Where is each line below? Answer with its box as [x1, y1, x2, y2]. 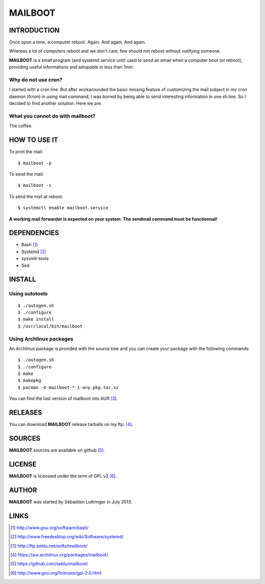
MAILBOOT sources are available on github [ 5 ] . [9, 447, 105, 453]
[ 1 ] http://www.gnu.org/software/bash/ [10, 524, 89, 530]
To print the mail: [9, 149, 44, 155]
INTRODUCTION [9, 26, 60, 34]
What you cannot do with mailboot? [9, 112, 96, 119]
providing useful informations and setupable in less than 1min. [9, 64, 134, 70]
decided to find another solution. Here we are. [9, 100, 103, 106]
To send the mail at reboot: [9, 194, 63, 199]
